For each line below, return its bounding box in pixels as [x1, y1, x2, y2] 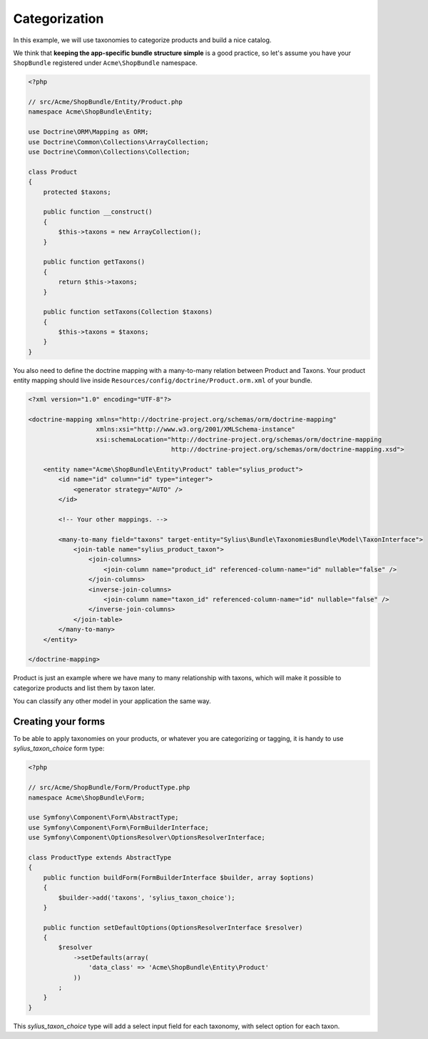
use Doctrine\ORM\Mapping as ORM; [28, 128, 149, 136]
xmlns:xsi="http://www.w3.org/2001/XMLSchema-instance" [96, 425, 296, 434]
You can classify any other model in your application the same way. [13, 697, 212, 705]
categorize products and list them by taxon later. [13, 683, 156, 692]
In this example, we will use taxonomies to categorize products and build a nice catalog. [13, 36, 272, 44]
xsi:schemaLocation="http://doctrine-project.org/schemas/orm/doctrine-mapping [96, 435, 382, 443]
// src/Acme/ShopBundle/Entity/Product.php [28, 98, 183, 106]
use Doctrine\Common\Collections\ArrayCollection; [28, 138, 210, 146]
